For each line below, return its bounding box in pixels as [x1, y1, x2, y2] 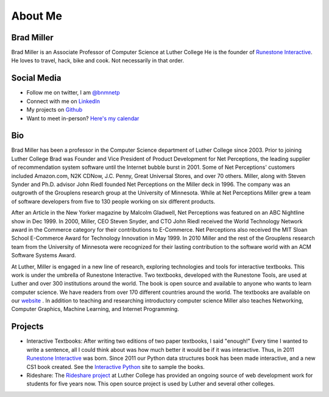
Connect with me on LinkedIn [26, 98, 101, 105]
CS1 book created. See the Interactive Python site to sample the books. [26, 363, 205, 370]
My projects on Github [26, 106, 82, 113]
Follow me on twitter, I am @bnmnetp [26, 89, 120, 96]
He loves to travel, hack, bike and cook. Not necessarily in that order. [11, 57, 184, 64]
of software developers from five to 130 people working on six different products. [11, 198, 216, 205]
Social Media [11, 73, 62, 84]
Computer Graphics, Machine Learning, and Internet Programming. [11, 306, 179, 313]
